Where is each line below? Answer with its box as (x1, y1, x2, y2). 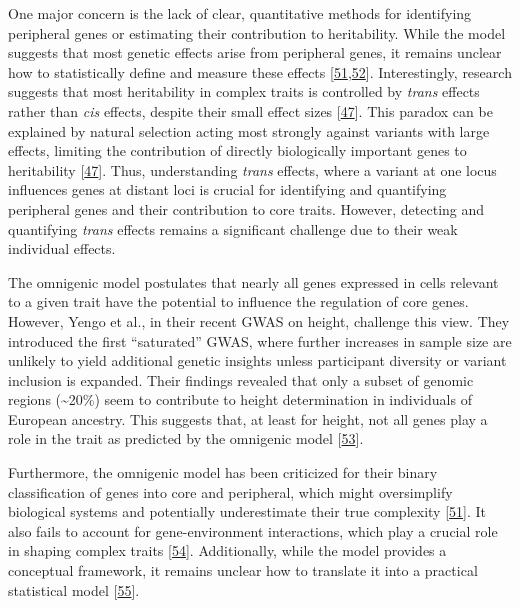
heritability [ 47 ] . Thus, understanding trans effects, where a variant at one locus (8, 159, 497, 180)
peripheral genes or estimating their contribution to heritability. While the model (8, 22, 506, 43)
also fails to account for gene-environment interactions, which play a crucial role (8, 520, 498, 541)
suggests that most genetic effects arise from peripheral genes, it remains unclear (8, 42, 502, 63)
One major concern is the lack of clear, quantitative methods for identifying (8, 3, 472, 23)
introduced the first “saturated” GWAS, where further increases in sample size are (8, 330, 512, 351)
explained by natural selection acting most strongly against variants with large (8, 120, 490, 141)
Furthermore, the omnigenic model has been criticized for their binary (8, 462, 438, 483)
